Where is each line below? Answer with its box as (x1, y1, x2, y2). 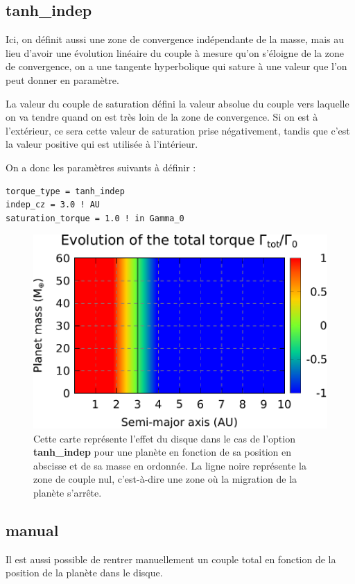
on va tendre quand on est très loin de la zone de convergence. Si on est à (6, 110, 318, 124)
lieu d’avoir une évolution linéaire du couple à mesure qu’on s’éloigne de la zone (6, 45, 344, 60)
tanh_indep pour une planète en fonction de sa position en (33, 445, 291, 459)
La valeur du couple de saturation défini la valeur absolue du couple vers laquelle (6, 96, 349, 110)
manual (6, 519, 59, 540)
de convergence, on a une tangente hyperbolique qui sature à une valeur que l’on (6, 59, 347, 74)
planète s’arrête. (33, 485, 102, 499)
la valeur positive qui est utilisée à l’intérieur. (6, 137, 198, 151)
